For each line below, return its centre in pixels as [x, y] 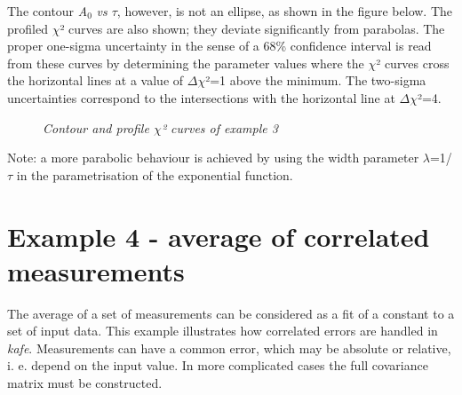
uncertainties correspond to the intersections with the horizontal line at [201, 97]
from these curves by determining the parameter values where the [186, 63]
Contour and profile [96, 127]
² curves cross [413, 63]
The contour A [48, 11]
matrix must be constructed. [85, 383]
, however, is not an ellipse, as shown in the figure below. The [285, 11]
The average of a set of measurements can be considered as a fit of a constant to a [231, 313]
